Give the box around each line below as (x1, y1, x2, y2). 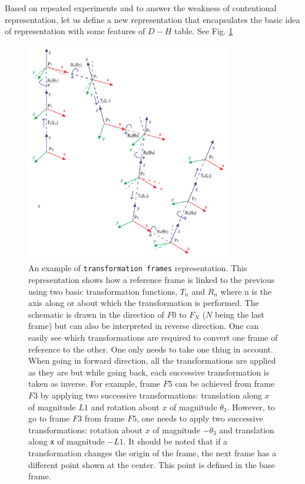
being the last (214, 308, 264, 320)
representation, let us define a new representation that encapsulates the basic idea (5, 13, 300, 25)
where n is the (220, 285, 272, 297)
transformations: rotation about (28, 423, 142, 436)
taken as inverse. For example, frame (28, 377, 161, 390)
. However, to (227, 400, 275, 413)
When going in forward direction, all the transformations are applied (28, 354, 276, 367)
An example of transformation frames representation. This (28, 262, 247, 274)
